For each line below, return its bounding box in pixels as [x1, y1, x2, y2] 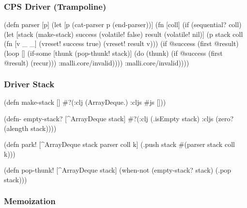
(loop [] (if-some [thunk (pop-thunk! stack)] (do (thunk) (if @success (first [4, 48, 223, 58]
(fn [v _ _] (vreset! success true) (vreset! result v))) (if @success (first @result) [4, 38, 239, 48]
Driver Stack [4, 78, 55, 90]
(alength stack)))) [4, 123, 57, 133]
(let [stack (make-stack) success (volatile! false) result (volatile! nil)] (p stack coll [4, 29, 243, 39]
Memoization [4, 195, 56, 207]
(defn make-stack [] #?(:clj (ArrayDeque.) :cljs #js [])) [4, 97, 166, 107]
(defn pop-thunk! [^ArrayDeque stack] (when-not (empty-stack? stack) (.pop [4, 165, 232, 175]
